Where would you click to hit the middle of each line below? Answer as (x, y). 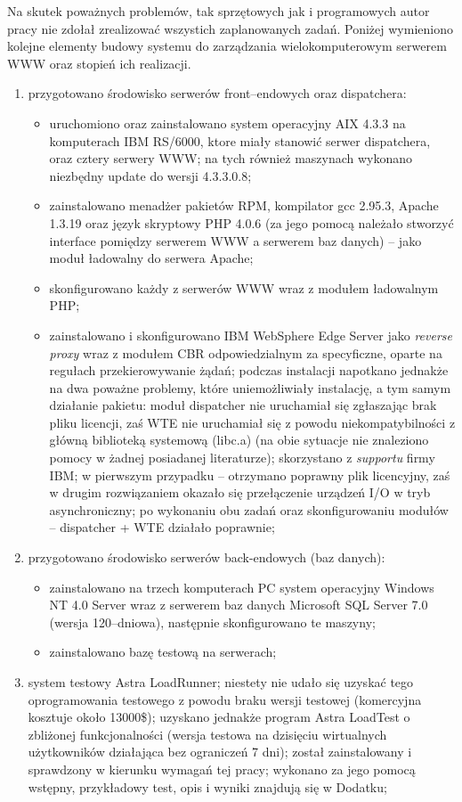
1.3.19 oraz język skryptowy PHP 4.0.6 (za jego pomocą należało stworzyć (251, 222)
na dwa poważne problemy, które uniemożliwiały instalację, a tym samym (250, 387)
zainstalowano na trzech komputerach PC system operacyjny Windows (242, 587)
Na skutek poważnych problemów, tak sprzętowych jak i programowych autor (219, 11)
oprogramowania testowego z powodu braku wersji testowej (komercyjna (225, 699)
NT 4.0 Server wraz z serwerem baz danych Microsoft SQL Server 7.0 (239, 605)
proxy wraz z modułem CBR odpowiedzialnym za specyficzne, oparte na (246, 352)
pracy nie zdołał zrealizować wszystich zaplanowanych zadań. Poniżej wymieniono (230, 28)
